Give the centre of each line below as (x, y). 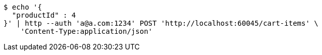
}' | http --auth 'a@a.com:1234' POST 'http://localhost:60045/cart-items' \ (161, 23)
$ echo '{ (23, 7)
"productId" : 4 (44, 15)
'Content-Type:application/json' (87, 31)
